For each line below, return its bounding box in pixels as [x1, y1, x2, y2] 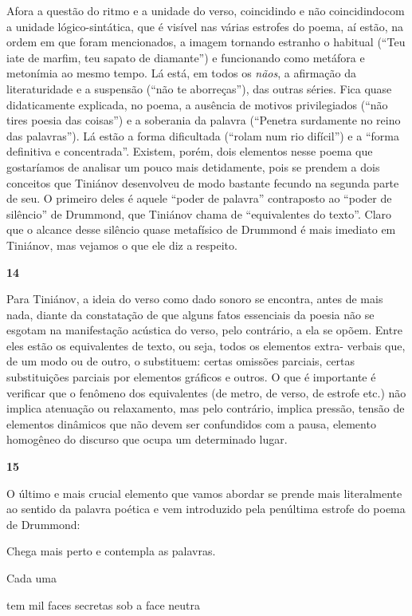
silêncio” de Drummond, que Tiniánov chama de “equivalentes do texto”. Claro [6, 205, 392, 222]
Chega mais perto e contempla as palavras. [6, 543, 216, 559]
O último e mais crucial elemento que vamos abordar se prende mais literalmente [6, 484, 402, 501]
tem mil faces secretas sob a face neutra [6, 596, 200, 613]
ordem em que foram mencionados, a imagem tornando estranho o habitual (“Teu [6, 34, 406, 50]
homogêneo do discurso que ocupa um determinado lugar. [6, 431, 288, 448]
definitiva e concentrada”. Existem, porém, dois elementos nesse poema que [6, 143, 373, 160]
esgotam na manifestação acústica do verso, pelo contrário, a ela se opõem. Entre [6, 322, 402, 338]
